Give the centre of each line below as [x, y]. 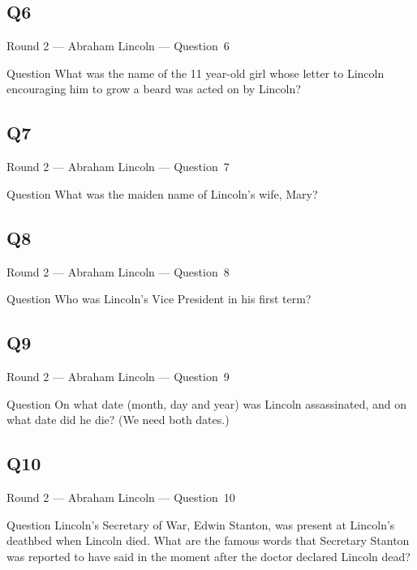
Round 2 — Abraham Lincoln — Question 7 [118, 167]
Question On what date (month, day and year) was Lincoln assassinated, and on [207, 403]
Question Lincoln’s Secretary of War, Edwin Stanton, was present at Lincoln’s [201, 524]
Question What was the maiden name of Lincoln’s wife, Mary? [162, 193]
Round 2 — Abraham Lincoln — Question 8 [118, 271]
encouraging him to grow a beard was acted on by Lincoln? [154, 89]
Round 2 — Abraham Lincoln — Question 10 [121, 497]
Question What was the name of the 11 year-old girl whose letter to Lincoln [196, 73]
